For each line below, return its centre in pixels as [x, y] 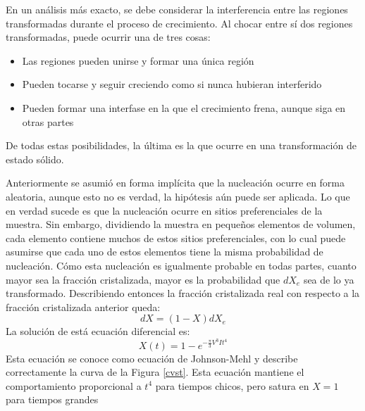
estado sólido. [35, 159]
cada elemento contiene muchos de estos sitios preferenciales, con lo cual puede [176, 238]
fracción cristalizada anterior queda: [83, 306]
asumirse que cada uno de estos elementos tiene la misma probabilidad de [165, 252]
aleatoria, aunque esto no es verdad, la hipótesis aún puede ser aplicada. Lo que [178, 196]
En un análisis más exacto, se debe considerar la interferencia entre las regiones [177, 9]
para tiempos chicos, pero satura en [232, 385]
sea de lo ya [329, 279]
